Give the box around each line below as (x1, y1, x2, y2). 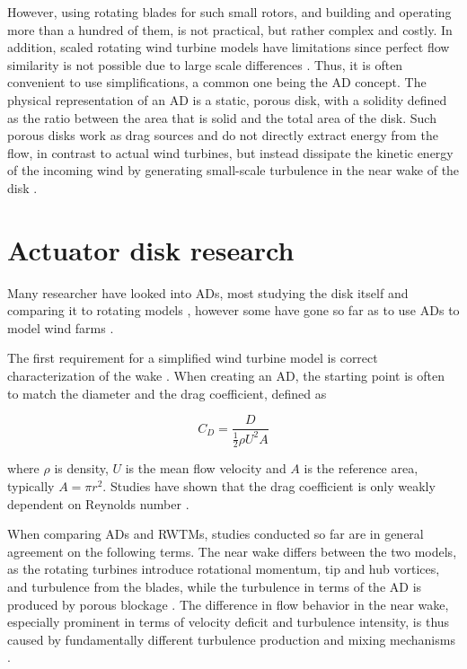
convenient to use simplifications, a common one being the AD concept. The (7, 73, 427, 92)
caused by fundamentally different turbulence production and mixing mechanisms (7, 629, 455, 648)
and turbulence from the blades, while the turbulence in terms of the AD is (7, 577, 422, 596)
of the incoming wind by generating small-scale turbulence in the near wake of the (7, 161, 460, 180)
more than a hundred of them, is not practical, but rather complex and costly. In (7, 20, 453, 39)
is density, (54, 459, 109, 478)
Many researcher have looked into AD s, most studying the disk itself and (7, 283, 409, 302)
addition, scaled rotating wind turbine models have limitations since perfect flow (7, 38, 450, 57)
